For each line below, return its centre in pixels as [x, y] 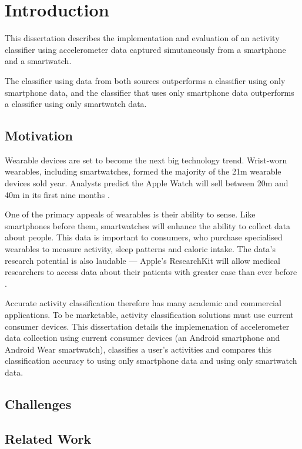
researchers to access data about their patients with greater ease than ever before [151, 272]
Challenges [38, 403]
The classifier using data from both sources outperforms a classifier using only [145, 80]
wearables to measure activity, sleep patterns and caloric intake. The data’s [140, 249]
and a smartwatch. [38, 61]
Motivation [39, 135]
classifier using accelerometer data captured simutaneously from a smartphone [145, 49]
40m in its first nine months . [57, 194]
